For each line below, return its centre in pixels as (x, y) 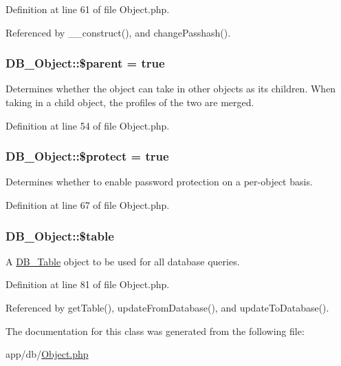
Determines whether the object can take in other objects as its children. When (171, 89)
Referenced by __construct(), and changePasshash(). (118, 32)
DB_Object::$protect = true (87, 156)
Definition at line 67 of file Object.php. (88, 205)
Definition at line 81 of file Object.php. (88, 284)
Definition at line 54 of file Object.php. (88, 125)
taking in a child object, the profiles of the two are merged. (130, 102)
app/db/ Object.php (47, 354)
